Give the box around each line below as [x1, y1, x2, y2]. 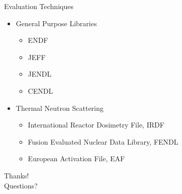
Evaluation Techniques [4, 1, 73, 11]
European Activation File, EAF [28, 153, 125, 164]
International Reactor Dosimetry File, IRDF [28, 119, 164, 130]
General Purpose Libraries [16, 18, 97, 28]
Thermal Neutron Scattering [16, 102, 104, 113]
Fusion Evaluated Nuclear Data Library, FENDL [28, 136, 178, 147]
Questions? [4, 180, 38, 190]
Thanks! [4, 170, 29, 180]
